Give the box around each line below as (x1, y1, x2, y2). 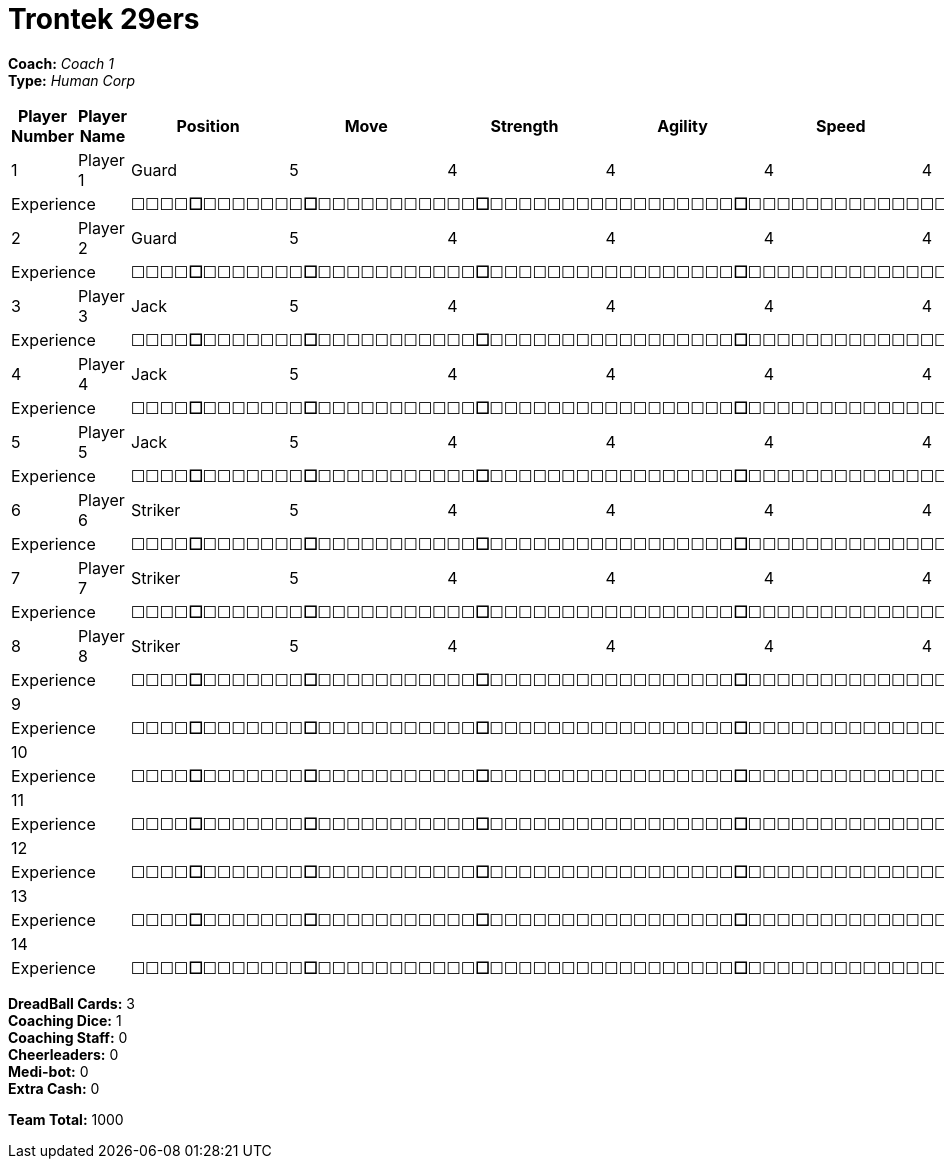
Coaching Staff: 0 (8, 1028, 128, 1046)
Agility (657, 115, 708, 136)
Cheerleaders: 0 (8, 1045, 119, 1063)
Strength (490, 115, 559, 136)
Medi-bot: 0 (8, 1062, 89, 1080)
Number (11, 125, 74, 146)
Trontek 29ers (8, 2, 200, 36)
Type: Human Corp (8, 71, 136, 89)
